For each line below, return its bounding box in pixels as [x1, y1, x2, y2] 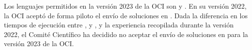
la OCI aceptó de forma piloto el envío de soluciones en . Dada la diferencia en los [4, 10, 248, 20]
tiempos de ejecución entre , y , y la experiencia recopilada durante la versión [4, 20, 234, 30]
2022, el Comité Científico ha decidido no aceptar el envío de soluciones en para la [4, 29, 248, 39]
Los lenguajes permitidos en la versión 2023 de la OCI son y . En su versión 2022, [4, 1, 247, 11]
